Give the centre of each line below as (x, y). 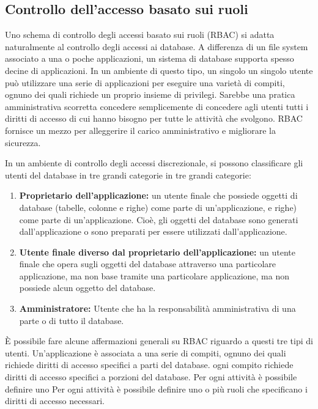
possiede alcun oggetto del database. (87, 288)
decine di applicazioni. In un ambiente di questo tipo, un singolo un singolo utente (159, 70)
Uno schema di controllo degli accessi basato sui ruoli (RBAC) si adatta (140, 35)
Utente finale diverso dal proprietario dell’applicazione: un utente (157, 252)
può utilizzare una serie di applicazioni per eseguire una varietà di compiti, (145, 82)
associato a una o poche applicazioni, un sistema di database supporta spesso (150, 58)
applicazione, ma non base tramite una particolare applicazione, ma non (154, 275)
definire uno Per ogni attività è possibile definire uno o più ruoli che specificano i (156, 389)
